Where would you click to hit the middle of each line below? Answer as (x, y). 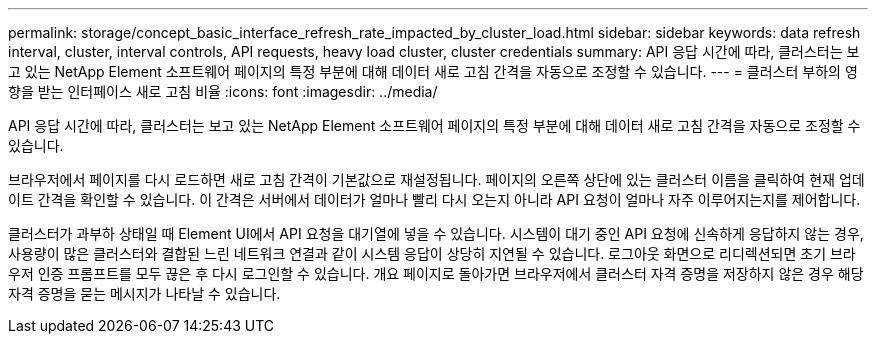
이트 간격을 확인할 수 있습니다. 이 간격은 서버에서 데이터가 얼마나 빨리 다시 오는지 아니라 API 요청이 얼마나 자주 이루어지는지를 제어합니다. (434, 199)
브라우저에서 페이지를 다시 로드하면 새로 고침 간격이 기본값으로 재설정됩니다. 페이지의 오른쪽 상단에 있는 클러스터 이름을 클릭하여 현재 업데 (436, 179)
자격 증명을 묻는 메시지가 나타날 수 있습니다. (144, 293)
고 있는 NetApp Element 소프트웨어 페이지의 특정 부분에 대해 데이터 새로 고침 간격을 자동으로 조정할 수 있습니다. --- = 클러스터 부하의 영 (433, 71)
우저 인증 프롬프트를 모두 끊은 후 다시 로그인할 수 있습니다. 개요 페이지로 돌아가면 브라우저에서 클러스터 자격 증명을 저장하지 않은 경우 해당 (436, 273)
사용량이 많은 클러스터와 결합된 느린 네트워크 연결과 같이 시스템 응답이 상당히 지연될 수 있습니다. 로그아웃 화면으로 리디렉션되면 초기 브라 (432, 253)
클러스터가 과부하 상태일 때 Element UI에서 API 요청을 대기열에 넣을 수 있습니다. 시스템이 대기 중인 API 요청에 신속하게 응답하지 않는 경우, (436, 233)
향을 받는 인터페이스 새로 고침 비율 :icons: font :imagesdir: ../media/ (223, 91)
